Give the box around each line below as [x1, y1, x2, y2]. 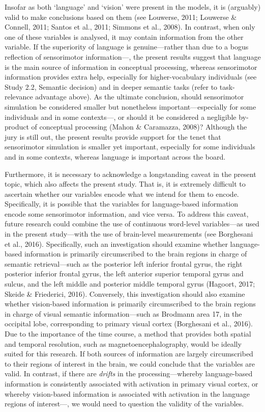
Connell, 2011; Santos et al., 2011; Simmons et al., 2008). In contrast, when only [5, 21, 255, 32]
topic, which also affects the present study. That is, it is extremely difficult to [5, 178, 246, 189]
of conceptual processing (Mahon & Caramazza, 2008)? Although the [31, 121, 247, 132]
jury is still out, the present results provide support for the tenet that [5, 131, 221, 142]
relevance [5, 91, 33, 102]
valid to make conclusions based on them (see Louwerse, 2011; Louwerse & [5, 11, 237, 22]
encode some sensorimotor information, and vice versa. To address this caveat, [5, 208, 249, 219]
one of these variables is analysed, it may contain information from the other [5, 31, 244, 42]
